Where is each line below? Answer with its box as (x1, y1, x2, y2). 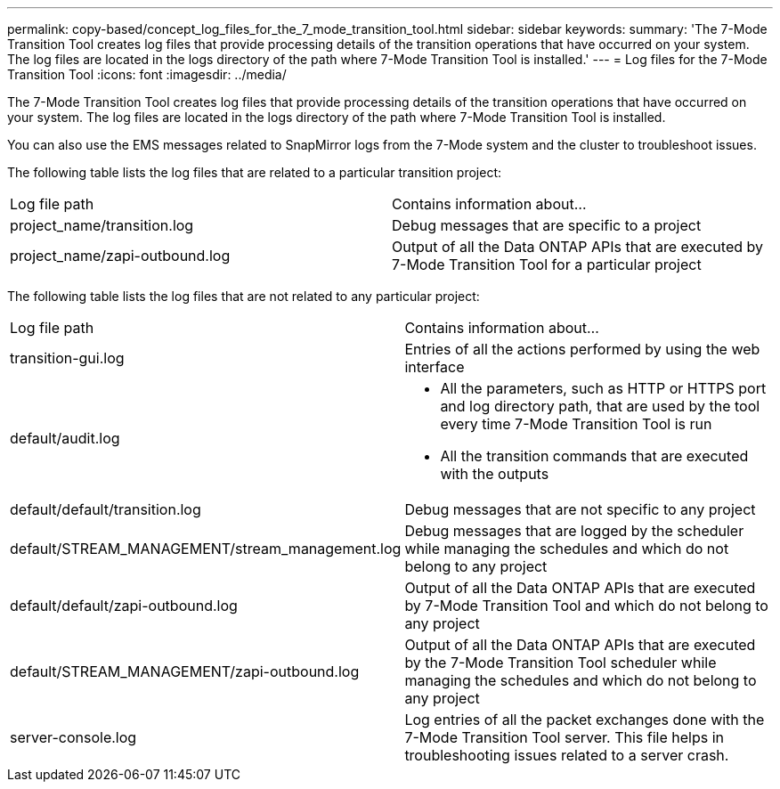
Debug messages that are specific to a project (392, 216, 702, 234)
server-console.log (10, 728, 137, 746)
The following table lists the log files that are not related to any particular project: (7, 289, 480, 304)
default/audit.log (10, 429, 120, 447)
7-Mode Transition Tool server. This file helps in (404, 728, 724, 746)
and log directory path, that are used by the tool (440, 397, 760, 415)
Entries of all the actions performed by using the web (404, 340, 760, 358)
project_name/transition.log (10, 216, 194, 234)
